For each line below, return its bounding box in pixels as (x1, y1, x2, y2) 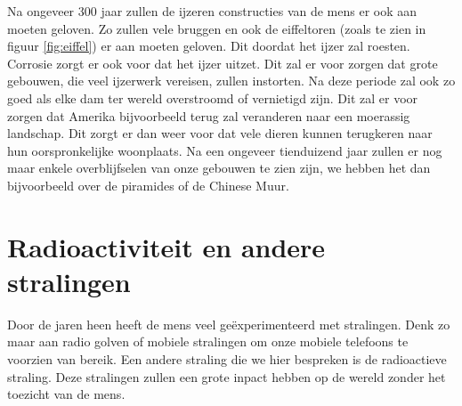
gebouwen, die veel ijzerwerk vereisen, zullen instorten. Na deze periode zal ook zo (7, 71, 456, 90)
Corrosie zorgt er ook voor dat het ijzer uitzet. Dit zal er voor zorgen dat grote (7, 53, 438, 72)
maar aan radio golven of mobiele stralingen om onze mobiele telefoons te (7, 332, 409, 351)
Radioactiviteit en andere (7, 228, 326, 264)
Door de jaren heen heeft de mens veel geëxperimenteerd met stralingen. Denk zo (7, 314, 450, 333)
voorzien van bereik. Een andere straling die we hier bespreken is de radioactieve (7, 350, 447, 369)
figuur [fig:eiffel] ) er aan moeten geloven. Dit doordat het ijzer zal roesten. (7, 37, 410, 55)
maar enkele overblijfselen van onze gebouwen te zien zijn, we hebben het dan (7, 158, 431, 177)
